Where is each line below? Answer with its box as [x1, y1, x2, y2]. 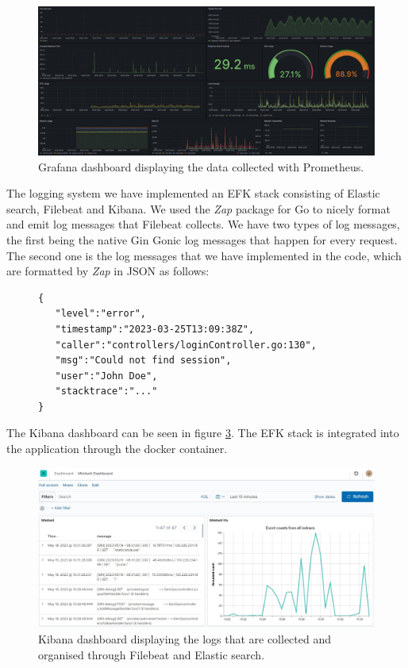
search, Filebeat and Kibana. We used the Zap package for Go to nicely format [6, 200, 391, 217]
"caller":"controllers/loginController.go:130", [55, 339, 317, 351]
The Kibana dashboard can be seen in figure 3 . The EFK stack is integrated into [6, 424, 399, 441]
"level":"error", [55, 308, 147, 320]
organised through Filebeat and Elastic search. [38, 646, 265, 662]
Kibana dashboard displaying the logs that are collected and [38, 630, 332, 647]
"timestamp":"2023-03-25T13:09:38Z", [55, 323, 255, 335]
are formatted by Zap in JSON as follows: [6, 263, 210, 279]
